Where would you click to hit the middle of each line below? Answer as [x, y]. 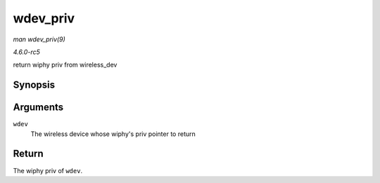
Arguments [38, 108]
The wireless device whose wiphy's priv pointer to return [113, 134]
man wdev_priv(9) [39, 39]
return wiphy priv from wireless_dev [65, 65]
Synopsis [34, 85]
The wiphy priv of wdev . [48, 170]
